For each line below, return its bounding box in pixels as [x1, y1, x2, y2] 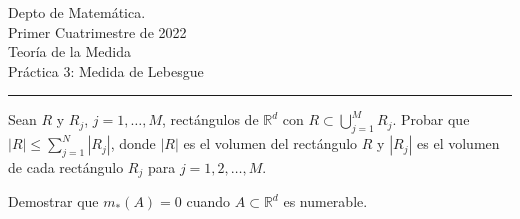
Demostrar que [8, 191, 99, 212]
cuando [186, 191, 231, 212]
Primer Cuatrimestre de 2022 [8, 21, 187, 42]
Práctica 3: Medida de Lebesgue [8, 60, 204, 81]
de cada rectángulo [8, 156, 124, 177]
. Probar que [392, 109, 470, 130]
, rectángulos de [162, 109, 259, 130]
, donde [110, 133, 156, 154]
